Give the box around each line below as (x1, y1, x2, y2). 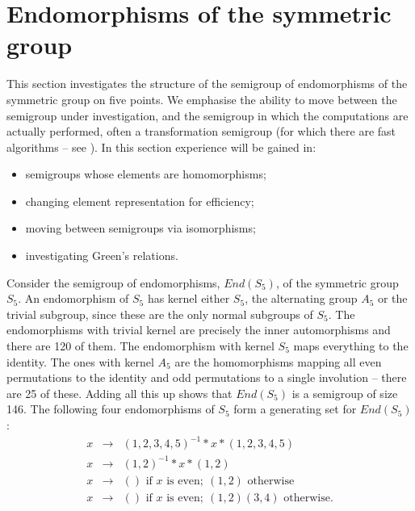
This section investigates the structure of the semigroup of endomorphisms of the (6, 75, 408, 92)
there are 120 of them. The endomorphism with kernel (6, 337, 275, 354)
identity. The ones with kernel (6, 353, 154, 370)
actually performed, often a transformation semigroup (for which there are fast (6, 123, 396, 140)
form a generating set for (233, 400, 357, 417)
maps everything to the (293, 337, 409, 354)
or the (377, 290, 408, 307)
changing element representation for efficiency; (25, 192, 254, 209)
